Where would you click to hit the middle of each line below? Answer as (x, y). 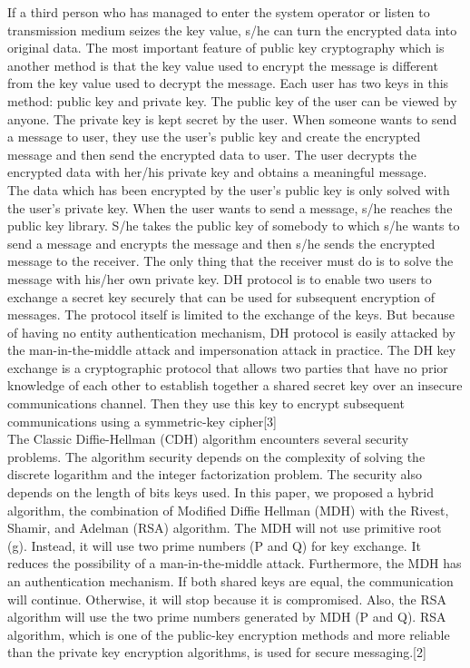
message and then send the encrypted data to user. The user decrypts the (212, 154)
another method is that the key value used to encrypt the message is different (223, 65)
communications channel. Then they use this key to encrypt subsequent (206, 403)
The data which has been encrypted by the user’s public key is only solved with (229, 189)
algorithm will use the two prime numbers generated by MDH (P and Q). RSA (227, 617)
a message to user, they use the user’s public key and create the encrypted (214, 137)
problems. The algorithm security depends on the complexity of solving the (216, 456)
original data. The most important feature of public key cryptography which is (226, 48)
